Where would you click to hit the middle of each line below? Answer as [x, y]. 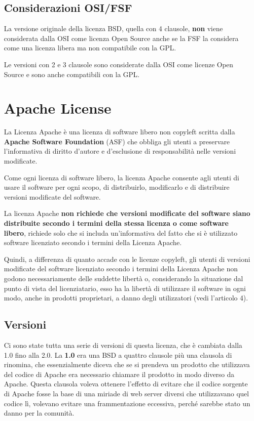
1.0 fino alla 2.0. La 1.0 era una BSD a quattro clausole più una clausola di [118, 355]
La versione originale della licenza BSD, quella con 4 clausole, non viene [113, 28]
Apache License [58, 108]
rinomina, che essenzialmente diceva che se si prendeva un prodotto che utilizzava [127, 364]
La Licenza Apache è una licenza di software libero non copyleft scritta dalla [120, 132]
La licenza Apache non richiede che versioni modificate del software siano [127, 213]
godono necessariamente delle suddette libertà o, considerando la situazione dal [124, 278]
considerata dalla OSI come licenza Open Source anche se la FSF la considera [121, 38]
